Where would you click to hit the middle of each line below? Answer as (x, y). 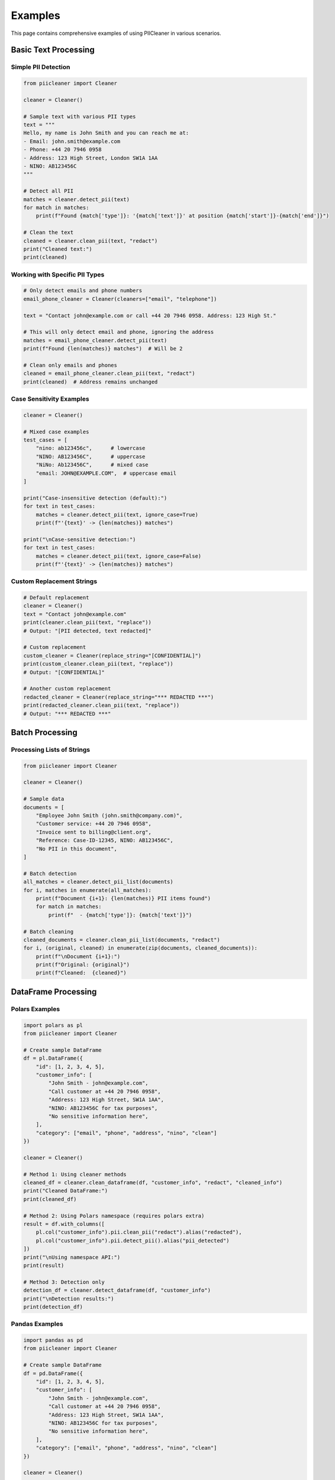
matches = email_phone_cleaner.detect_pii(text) (95, 340)
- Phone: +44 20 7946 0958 (62, 150)
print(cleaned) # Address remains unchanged (91, 382)
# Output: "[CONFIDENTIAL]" (64, 672)
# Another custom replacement (67, 689)
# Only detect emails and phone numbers (83, 291)
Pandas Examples (37, 1324)
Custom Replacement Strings (54, 581)
